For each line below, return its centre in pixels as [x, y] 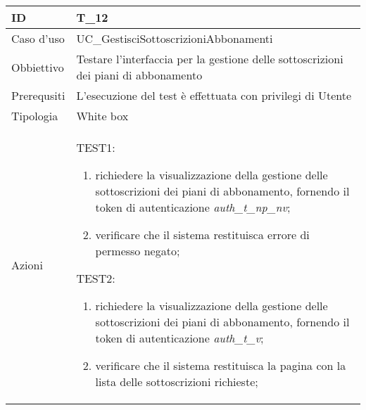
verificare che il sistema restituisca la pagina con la [221, 365]
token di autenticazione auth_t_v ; [179, 338]
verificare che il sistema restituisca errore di [202, 235]
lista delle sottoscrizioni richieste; [177, 382]
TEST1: [96, 147]
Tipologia [35, 116]
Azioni [27, 264]
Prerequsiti [38, 95]
